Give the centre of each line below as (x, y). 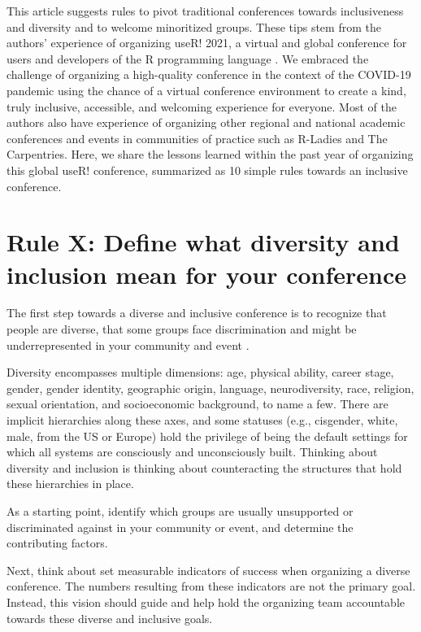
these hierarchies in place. (70, 484)
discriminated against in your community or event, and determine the (180, 527)
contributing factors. (57, 543)
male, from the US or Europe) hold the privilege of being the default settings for (207, 436)
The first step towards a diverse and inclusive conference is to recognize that (197, 313)
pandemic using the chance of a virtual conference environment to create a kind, (206, 90)
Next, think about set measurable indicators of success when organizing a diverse (208, 570)
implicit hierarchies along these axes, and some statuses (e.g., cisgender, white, (202, 420)
